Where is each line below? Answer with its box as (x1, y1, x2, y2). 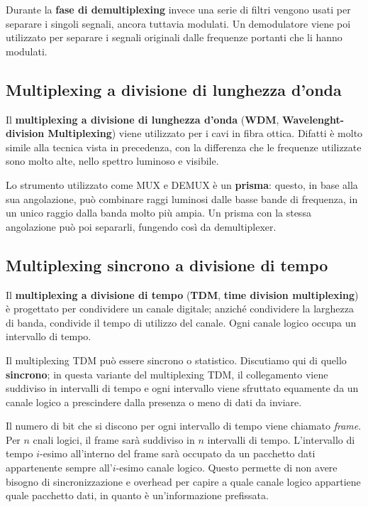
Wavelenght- (282, 111, 345, 126)
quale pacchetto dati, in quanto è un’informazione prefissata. (6, 488, 269, 503)
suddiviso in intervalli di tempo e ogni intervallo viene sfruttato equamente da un (6, 381, 359, 396)
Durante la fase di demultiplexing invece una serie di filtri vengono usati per (6, 2, 351, 16)
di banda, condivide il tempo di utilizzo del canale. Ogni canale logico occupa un (6, 315, 357, 329)
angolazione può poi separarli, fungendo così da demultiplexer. (6, 219, 277, 234)
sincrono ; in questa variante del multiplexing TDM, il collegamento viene (6, 366, 328, 381)
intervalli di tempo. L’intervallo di (207, 432, 355, 447)
